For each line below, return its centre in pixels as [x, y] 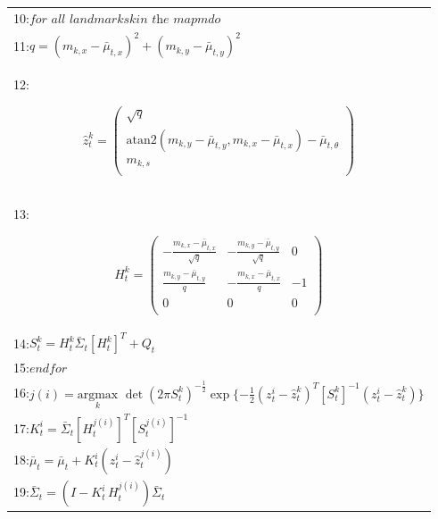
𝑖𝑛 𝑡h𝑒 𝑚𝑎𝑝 [166, 19]
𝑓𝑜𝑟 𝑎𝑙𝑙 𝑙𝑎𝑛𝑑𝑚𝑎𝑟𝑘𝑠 [79, 19]
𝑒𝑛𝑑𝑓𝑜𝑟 [48, 368]
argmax [98, 394]
